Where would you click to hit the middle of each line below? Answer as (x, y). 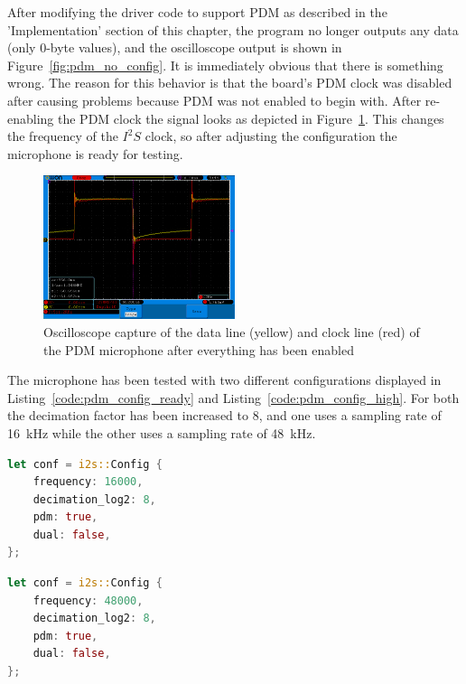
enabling (31, 118)
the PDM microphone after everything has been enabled (199, 349)
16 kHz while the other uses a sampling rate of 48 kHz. (162, 432)
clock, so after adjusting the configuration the (271, 136)
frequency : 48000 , (88, 600)
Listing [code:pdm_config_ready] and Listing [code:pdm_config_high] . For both (233, 397)
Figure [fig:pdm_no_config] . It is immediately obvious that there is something (225, 65)
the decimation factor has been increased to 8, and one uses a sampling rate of (224, 415)
